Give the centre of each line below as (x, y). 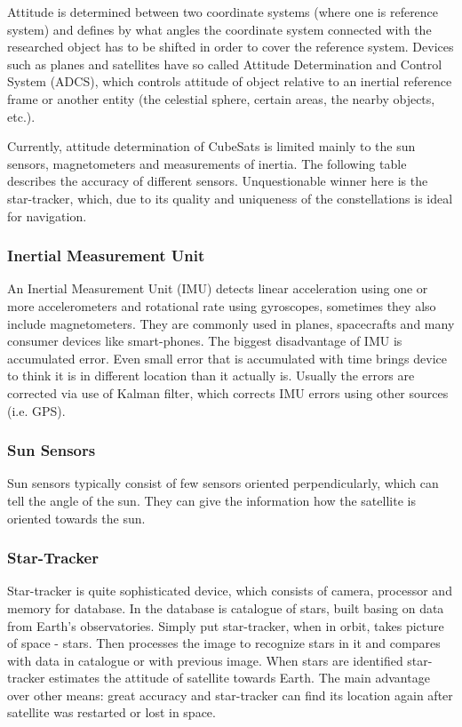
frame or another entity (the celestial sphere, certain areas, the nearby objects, (221, 98)
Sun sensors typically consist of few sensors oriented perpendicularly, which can (223, 483)
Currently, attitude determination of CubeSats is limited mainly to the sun (211, 146)
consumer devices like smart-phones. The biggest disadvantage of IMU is (205, 341)
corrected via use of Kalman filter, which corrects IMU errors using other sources (228, 392)
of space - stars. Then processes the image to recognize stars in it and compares (224, 643)
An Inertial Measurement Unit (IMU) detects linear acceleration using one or (218, 288)
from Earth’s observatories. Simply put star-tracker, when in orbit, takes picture (226, 625)
